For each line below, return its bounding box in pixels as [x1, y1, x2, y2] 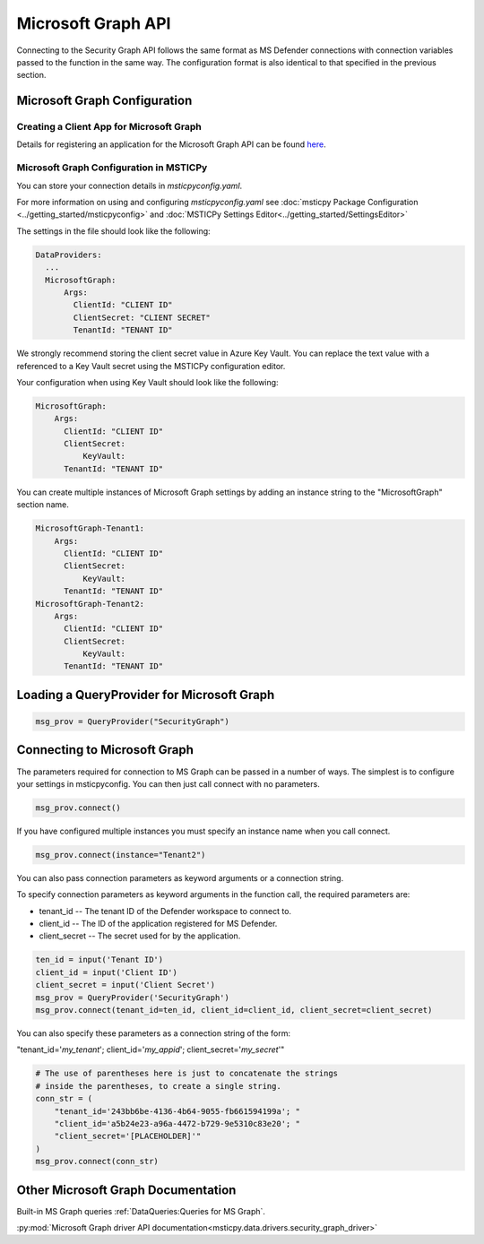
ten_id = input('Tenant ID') [35, 955, 164, 965]
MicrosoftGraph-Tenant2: [35, 599, 145, 609]
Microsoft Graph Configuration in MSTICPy [16, 161, 208, 174]
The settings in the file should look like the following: [16, 225, 211, 237]
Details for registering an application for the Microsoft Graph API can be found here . [16, 139, 326, 150]
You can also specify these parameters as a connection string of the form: [16, 1028, 291, 1039]
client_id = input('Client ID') [35, 967, 178, 977]
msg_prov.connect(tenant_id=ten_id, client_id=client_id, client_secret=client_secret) [35, 1005, 433, 1015]
